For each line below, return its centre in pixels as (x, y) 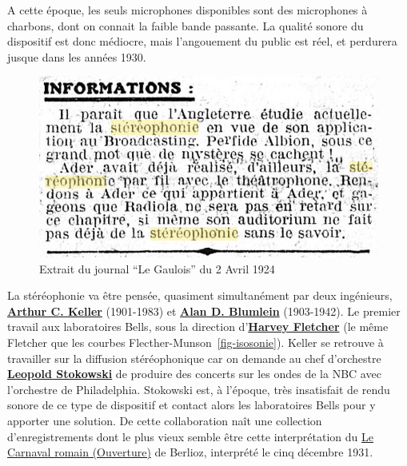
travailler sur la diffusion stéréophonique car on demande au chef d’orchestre (194, 358)
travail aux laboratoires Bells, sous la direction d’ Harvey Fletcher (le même (198, 327)
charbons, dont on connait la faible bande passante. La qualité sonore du (186, 25)
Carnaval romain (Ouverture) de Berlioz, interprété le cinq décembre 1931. (190, 452)
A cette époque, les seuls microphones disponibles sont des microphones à (188, 10)
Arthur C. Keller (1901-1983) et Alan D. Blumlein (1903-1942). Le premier (204, 311)
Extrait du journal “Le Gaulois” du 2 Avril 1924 (157, 268)
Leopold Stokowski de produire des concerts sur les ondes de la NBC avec (194, 374)
